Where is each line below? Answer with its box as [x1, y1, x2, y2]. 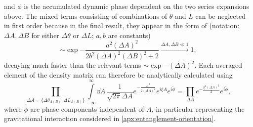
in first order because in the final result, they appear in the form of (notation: [4, 20, 240, 31]
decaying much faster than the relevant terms [4, 60, 141, 70]
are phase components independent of [30, 103, 144, 114]
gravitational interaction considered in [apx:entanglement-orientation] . [4, 113, 216, 124]
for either [31, 30, 59, 40]
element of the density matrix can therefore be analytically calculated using [4, 69, 233, 80]
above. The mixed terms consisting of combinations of [4, 10, 168, 21]
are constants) [108, 30, 151, 40]
